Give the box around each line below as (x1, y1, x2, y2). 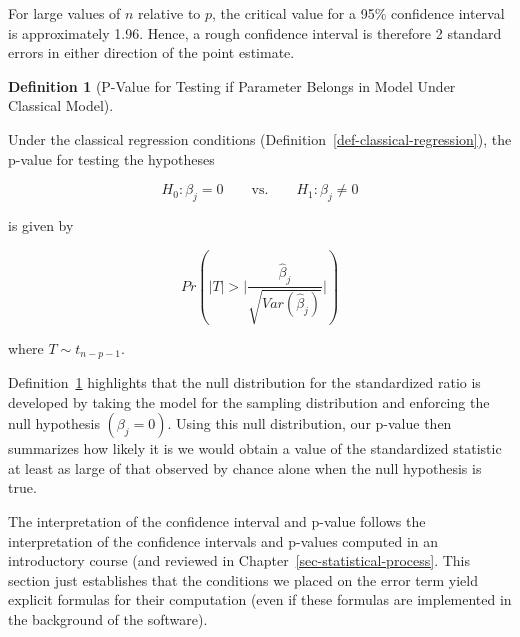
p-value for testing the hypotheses (8, 148, 215, 169)
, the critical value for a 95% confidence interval (212, 3, 505, 23)
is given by (8, 214, 74, 235)
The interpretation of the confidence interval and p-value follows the (8, 511, 426, 531)
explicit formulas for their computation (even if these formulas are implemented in (8, 589, 512, 610)
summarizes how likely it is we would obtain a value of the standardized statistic (8, 438, 502, 459)
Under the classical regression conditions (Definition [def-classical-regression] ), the (8, 128, 512, 149)
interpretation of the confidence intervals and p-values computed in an (8, 530, 439, 551)
